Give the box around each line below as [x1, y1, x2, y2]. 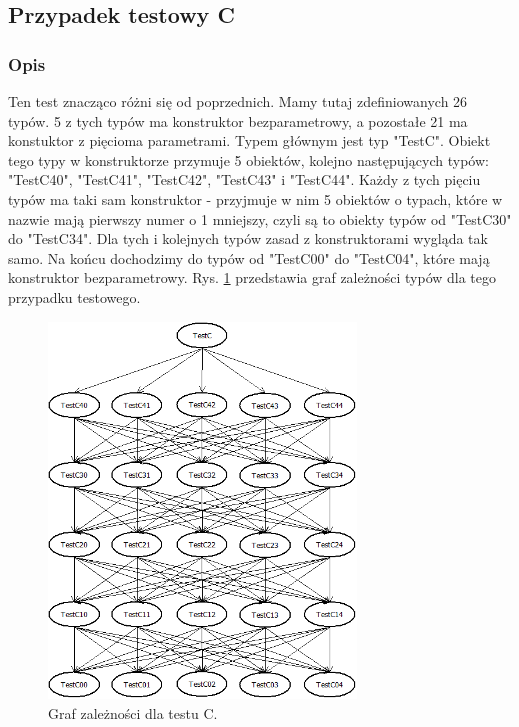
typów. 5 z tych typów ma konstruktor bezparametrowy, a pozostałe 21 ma [8, 110, 468, 131]
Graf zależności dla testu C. [48, 703, 218, 724]
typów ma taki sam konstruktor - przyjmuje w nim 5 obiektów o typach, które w [8, 188, 503, 209]
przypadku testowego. [8, 286, 141, 307]
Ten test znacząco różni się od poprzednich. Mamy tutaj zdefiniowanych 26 [8, 91, 468, 111]
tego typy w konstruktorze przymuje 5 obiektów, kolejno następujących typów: [8, 149, 489, 170]
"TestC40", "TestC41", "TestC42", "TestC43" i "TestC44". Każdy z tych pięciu [8, 169, 481, 190]
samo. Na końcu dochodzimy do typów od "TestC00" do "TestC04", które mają [8, 247, 490, 268]
